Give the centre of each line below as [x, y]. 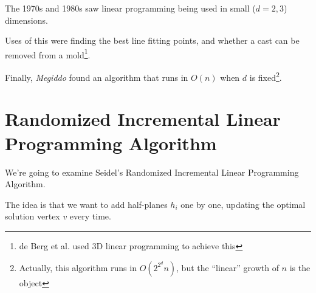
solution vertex [33, 216]
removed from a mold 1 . [48, 53]
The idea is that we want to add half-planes [86, 204]
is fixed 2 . [266, 76]
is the [300, 267]
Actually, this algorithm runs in [78, 267]
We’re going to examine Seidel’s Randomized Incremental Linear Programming [152, 172]
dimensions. [26, 20]
